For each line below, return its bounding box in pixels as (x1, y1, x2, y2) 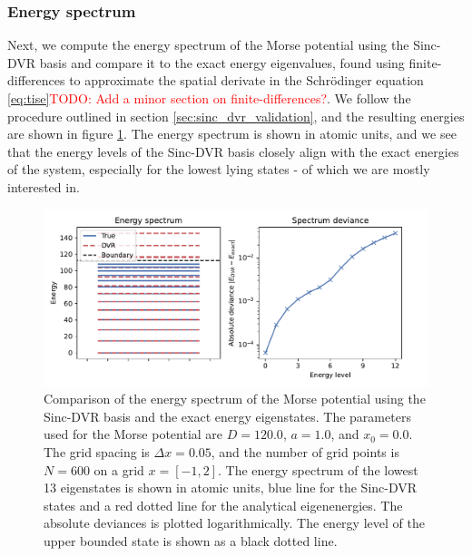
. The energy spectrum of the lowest (217, 460, 418, 479)
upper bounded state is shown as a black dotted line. (44, 531, 338, 550)
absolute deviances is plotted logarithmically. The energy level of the (44, 513, 425, 532)
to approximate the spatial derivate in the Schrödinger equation (69, 71, 424, 90)
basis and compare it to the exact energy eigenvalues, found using (39, 53, 405, 72)
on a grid (93, 460, 144, 479)
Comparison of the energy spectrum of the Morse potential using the (44, 389, 426, 408)
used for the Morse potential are (44, 424, 223, 444)
